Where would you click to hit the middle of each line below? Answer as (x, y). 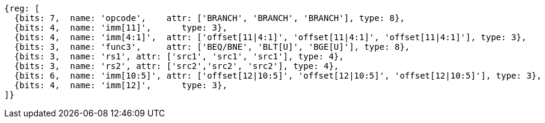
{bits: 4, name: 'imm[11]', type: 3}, (121, 28)
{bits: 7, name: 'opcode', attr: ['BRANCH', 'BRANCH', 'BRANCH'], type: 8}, (209, 18)
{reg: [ (22, 8)
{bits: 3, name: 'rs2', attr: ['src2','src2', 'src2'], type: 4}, (177, 66)
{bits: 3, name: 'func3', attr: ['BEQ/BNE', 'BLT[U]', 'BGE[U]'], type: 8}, (212, 47)
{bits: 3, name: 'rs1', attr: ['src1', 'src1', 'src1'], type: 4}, (179, 56)
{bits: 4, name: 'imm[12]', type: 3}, (121, 85)
